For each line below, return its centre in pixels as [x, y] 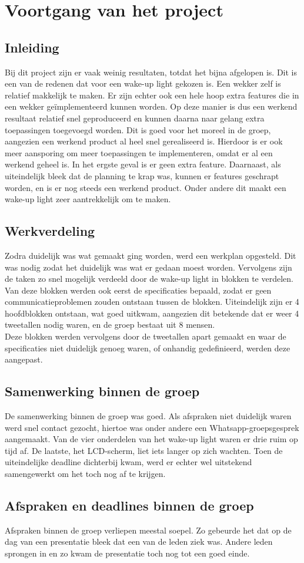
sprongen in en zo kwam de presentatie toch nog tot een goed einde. [127, 553]
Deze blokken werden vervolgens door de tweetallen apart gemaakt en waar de [146, 336]
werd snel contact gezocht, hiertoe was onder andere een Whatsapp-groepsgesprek [152, 427]
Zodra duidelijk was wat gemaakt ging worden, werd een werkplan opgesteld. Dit [151, 255]
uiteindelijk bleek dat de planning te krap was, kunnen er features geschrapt [142, 175]
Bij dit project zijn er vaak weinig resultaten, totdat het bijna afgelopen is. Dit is [151, 72]
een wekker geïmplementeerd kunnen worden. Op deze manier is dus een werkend [151, 106]
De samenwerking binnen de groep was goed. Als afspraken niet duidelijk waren [148, 416]
